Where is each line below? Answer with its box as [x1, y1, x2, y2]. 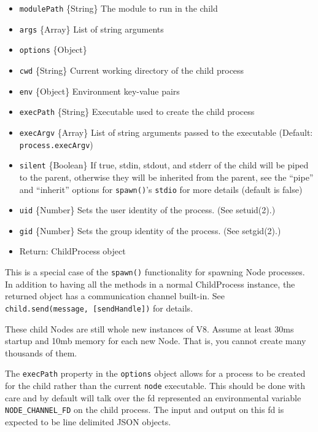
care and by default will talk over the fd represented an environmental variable [5, 391, 301, 404]
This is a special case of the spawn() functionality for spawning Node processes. [5, 265, 305, 278]
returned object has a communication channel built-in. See [5, 289, 225, 302]
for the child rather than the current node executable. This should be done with [5, 379, 306, 391]
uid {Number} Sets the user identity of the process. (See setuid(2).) [19, 203, 276, 216]
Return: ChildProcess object [19, 245, 126, 257]
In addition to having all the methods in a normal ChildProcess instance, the [5, 277, 295, 290]
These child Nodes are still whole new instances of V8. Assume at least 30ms [5, 322, 294, 335]
